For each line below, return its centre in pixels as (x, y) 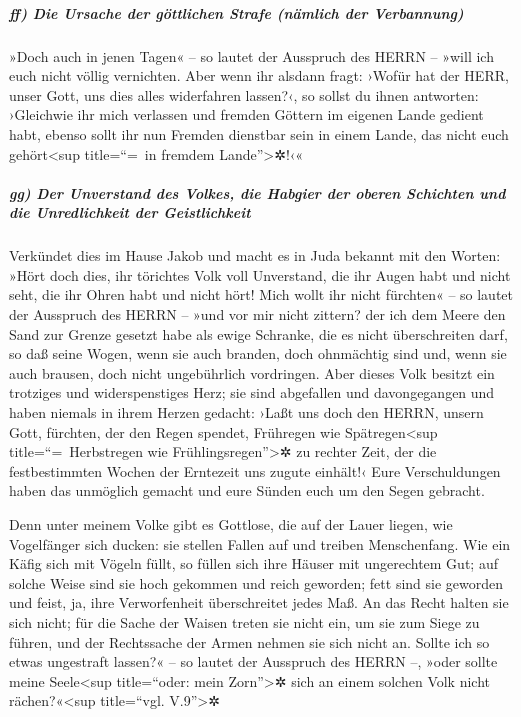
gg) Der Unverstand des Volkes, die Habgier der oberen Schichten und (257, 192)
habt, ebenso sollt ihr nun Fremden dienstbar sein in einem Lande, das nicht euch (259, 133)
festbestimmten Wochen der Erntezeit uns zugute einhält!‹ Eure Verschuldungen (255, 470)
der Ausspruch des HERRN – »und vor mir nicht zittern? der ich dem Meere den (257, 314)
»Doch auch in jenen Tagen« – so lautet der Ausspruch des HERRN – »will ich (251, 55)
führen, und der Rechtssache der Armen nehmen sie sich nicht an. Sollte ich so (249, 641)
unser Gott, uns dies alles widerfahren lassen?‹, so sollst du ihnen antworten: (244, 94)
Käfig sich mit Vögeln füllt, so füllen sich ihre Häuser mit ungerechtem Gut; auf (253, 563)
